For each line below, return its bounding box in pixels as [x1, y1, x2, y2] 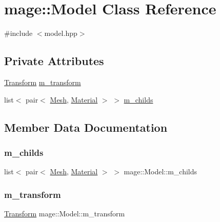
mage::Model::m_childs [124, 166, 197, 177]
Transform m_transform [4, 76, 81, 87]
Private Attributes [4, 53, 104, 69]
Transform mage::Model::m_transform [4, 208, 125, 218]
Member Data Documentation [4, 119, 168, 135]
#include [4, 28, 33, 38]
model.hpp [44, 28, 77, 38]
